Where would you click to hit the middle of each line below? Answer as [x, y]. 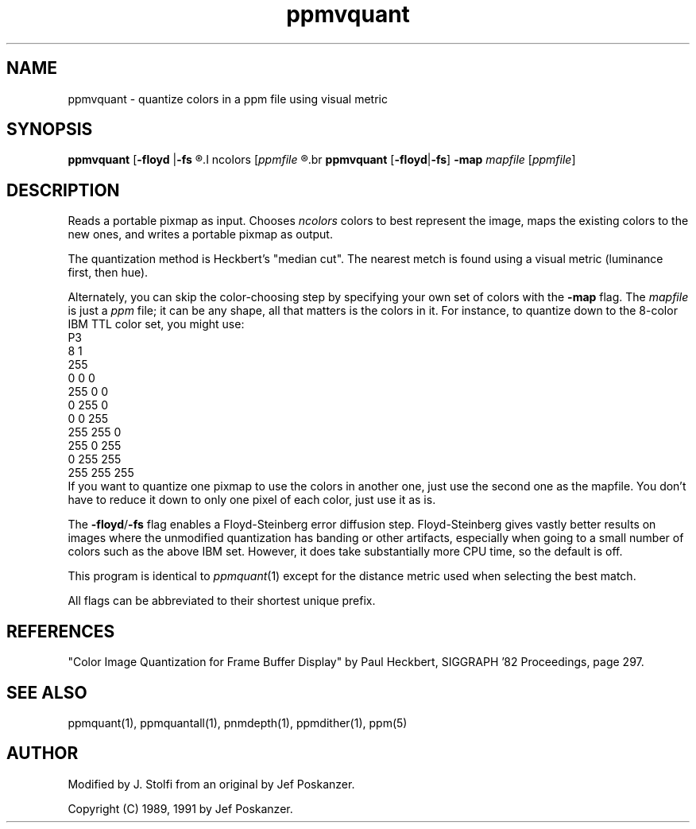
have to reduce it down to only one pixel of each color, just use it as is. [252, 500]
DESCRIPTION [63, 190]
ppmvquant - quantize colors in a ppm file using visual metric [228, 99]
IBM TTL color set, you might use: [156, 324]
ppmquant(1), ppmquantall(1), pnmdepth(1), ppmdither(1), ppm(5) [238, 722]
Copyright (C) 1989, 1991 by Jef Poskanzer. [180, 808]
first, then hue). [108, 273]
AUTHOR [43, 753]
